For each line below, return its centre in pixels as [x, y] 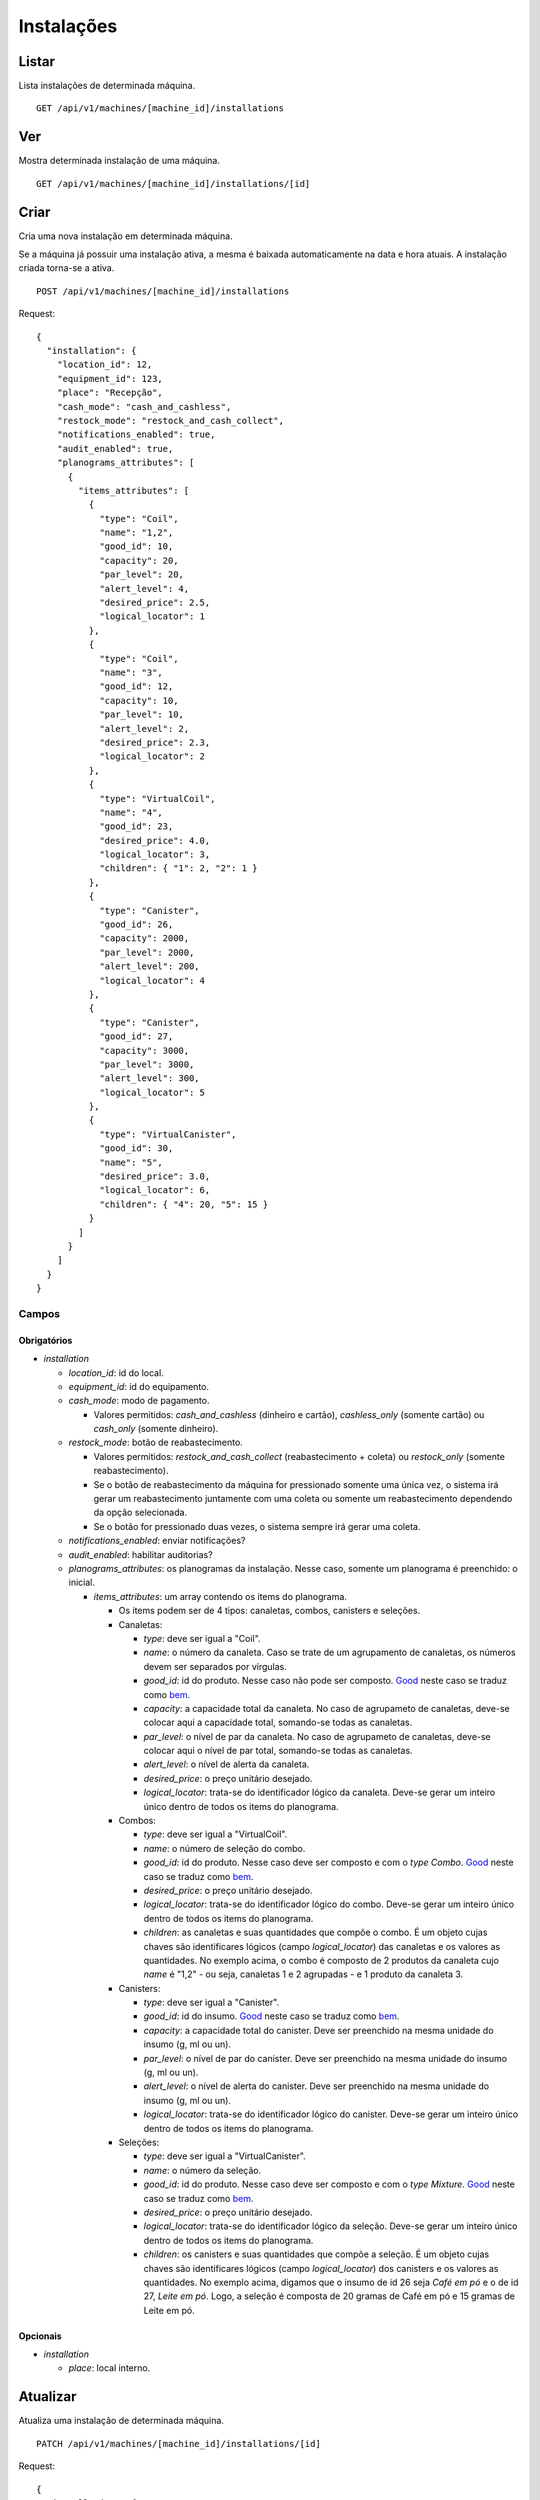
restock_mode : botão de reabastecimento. [156, 1442]
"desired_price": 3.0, [155, 1176]
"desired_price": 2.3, [155, 742]
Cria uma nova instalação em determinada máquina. [126, 236]
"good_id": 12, [136, 686]
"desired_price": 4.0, [155, 840]
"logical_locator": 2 [152, 756]
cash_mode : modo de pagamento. [139, 1401]
